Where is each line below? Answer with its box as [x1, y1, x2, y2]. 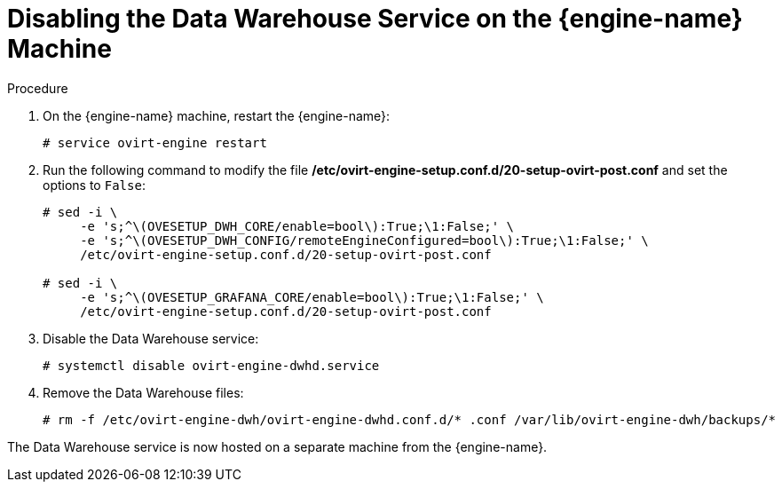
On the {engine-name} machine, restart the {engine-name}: [43, 107, 391, 123]
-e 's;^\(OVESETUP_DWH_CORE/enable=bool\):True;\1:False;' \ [80, 218, 515, 233]
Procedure [7, 80, 68, 96]
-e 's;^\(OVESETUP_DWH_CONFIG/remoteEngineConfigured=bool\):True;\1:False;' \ [80, 233, 649, 248]
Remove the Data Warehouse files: [43, 384, 244, 400]
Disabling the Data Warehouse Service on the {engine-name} [7, 4, 743, 34]
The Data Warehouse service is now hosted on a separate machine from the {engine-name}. [7, 438, 548, 454]
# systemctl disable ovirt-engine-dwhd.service [43, 358, 380, 373]
